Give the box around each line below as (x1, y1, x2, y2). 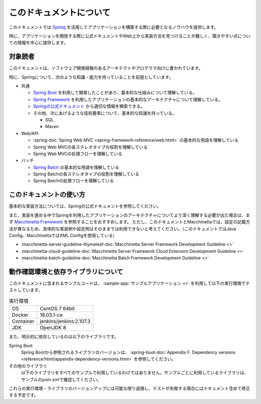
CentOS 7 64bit (39, 305, 75, 312)
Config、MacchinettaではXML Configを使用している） (9, 233, 117, 238)
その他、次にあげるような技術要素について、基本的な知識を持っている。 (33, 110, 177, 116)
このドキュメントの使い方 (9, 190, 86, 199)
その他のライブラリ (9, 363, 47, 369)
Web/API (21, 130, 39, 136)
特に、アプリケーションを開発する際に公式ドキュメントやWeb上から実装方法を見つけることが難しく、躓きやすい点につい (9, 33, 251, 39)
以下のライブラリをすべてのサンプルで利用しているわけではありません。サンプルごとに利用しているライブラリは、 (21, 370, 249, 375)
